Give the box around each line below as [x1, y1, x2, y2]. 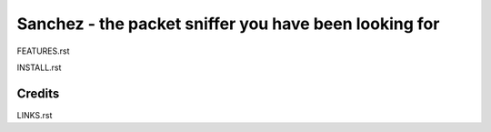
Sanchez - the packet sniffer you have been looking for [16, 14, 440, 34]
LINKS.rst [16, 109, 53, 120]
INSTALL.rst [16, 62, 62, 73]
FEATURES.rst [16, 46, 70, 56]
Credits [16, 86, 60, 101]
